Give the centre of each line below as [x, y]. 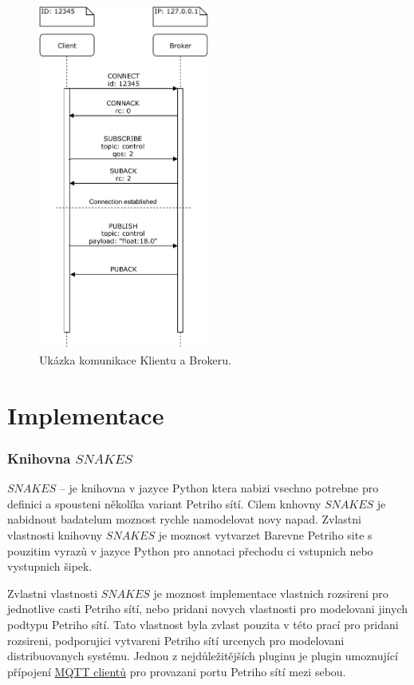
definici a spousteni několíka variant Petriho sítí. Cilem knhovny [164, 503]
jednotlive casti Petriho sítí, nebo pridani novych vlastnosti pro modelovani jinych [207, 609]
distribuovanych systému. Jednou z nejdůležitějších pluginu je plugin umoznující [203, 656]
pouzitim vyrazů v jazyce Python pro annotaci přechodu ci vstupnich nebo [190, 550]
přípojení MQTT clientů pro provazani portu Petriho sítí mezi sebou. [177, 671]
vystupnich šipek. [50, 566]
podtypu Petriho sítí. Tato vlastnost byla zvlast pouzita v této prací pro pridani [203, 625]
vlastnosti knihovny [55, 535]
